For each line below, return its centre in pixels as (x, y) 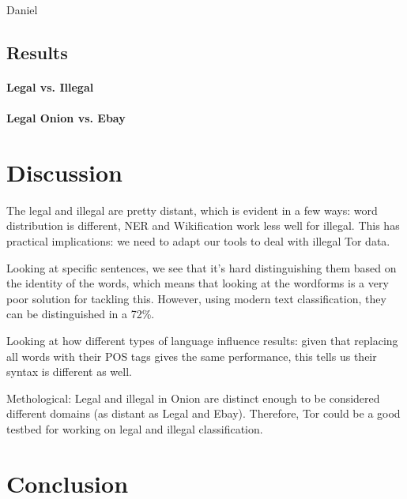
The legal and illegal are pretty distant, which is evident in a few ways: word (192, 210)
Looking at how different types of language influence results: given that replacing (202, 341)
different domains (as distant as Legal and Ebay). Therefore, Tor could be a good (203, 413)
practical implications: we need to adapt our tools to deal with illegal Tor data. (198, 241)
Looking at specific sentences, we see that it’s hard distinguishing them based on (202, 267)
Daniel (22, 9)
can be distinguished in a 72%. (81, 314)
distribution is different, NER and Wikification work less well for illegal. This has (203, 225)
